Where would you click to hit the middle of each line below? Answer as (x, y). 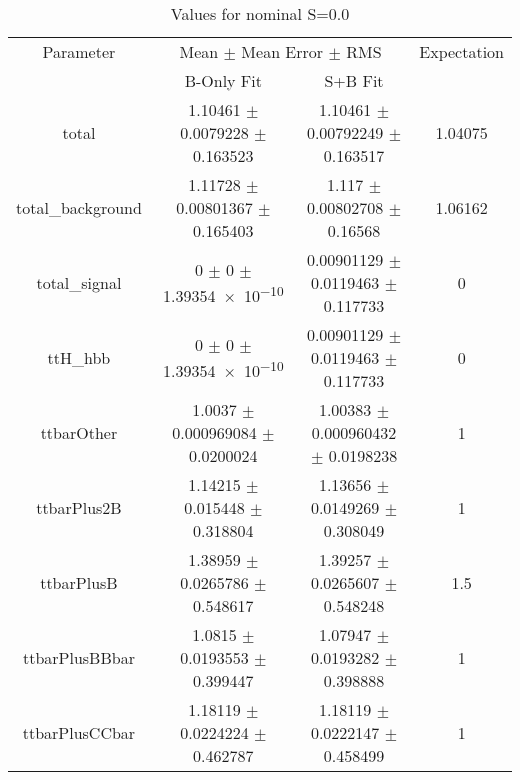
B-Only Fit (223, 80)
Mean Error (282, 51)
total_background (79, 207)
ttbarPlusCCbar (79, 732)
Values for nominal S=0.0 (260, 13)
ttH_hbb (79, 357)
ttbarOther (79, 432)
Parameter (79, 51)
